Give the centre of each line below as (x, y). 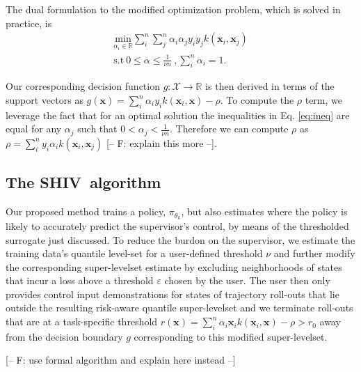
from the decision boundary (64, 336)
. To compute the (257, 100)
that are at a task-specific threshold (82, 321)
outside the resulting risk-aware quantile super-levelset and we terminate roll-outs (179, 308)
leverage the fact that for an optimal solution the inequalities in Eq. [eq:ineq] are (178, 115)
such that (97, 129)
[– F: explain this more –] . (161, 142)
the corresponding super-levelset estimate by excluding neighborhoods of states (174, 266)
